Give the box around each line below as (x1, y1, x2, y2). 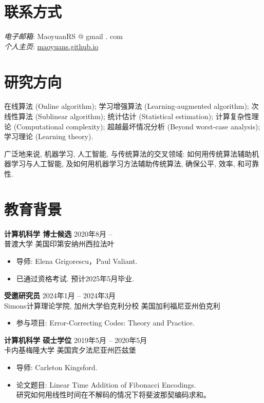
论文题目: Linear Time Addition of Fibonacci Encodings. (16, 379, 196, 390)
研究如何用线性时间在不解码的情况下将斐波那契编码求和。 (16, 389, 211, 400)
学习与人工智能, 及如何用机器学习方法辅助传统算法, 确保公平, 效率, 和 (11, 158, 245, 169)
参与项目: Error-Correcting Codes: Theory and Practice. (16, 317, 195, 328)
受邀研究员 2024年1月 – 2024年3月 (4, 290, 116, 301)
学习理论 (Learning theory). (4, 131, 93, 142)
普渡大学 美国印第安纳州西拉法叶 (4, 238, 115, 249)
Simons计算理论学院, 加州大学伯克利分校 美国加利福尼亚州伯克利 (4, 300, 220, 311)
